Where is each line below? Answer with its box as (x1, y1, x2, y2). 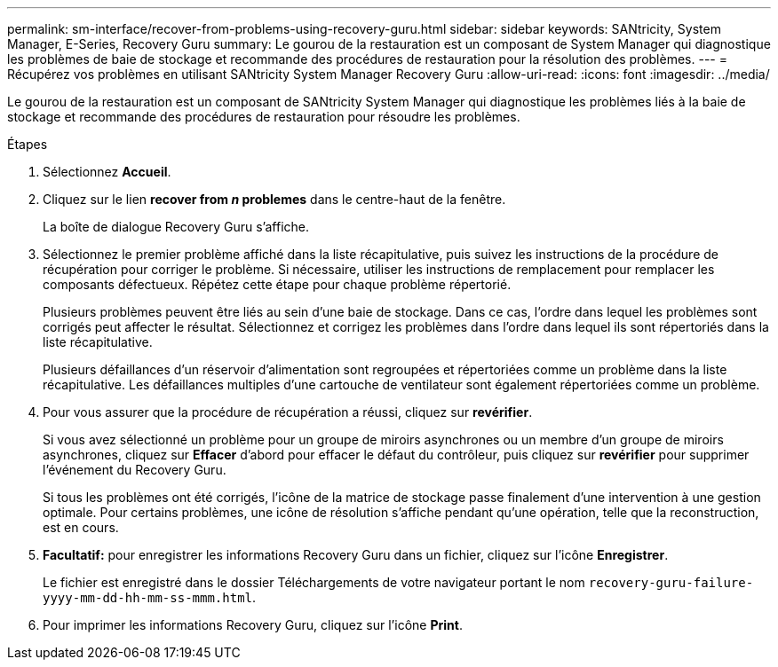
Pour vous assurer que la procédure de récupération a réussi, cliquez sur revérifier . (43, 404, 533, 420)
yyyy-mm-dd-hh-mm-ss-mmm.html (43, 591, 253, 605)
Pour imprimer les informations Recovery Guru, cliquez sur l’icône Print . (43, 617, 463, 632)
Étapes (7, 137, 48, 152)
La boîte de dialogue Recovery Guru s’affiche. (43, 219, 309, 234)
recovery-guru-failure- (588, 576, 754, 590)
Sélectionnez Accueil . (43, 164, 171, 179)
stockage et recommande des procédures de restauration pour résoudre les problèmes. (7, 109, 520, 124)
